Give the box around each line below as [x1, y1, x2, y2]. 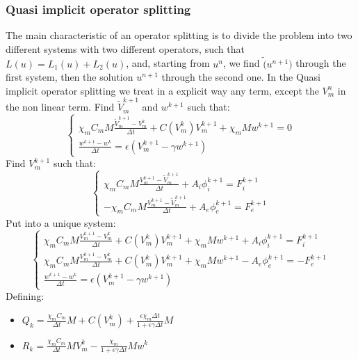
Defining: [6, 289, 44, 303]
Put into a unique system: [6, 215, 116, 230]
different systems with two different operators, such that [6, 41, 245, 56]
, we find [222, 56, 260, 70]
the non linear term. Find [6, 99, 115, 114]
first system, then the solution [6, 70, 133, 84]
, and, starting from [126, 56, 210, 70]
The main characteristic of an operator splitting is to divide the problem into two [6, 28, 352, 42]
